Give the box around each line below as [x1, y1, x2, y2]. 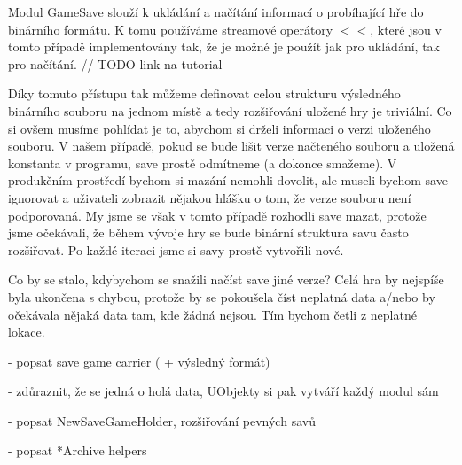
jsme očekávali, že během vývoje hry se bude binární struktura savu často [8, 223, 409, 242]
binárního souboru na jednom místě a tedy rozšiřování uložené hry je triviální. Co [8, 101, 452, 120]
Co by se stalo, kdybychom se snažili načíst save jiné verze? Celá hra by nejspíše [8, 270, 444, 289]
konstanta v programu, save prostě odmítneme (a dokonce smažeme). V [8, 153, 397, 172]
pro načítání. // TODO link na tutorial [8, 54, 223, 73]
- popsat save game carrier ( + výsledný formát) [8, 352, 270, 370]
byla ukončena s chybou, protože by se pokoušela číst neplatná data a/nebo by [8, 287, 435, 306]
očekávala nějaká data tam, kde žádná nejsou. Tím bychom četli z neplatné [8, 305, 417, 323]
